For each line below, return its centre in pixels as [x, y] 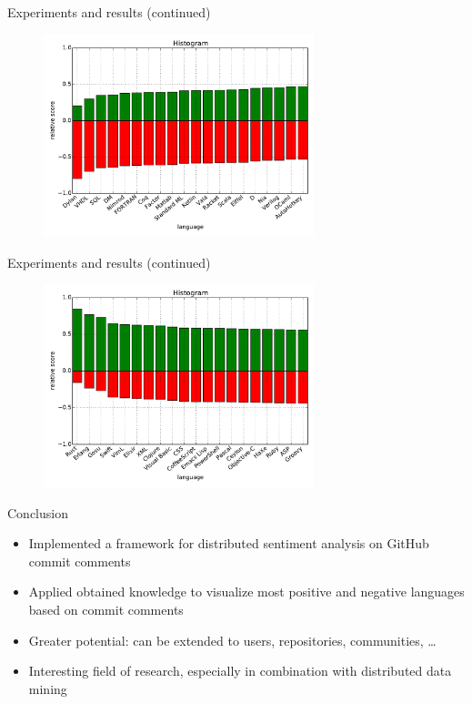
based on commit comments [106, 609]
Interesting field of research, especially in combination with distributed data [240, 671]
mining [48, 688]
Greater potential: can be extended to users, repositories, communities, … [232, 640]
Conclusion [38, 512]
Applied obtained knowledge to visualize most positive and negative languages [246, 592]
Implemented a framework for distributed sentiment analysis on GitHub [229, 543]
